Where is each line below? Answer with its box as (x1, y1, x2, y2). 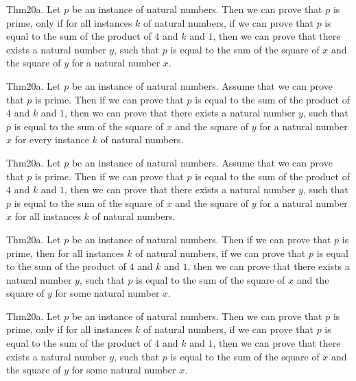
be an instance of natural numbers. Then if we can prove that (71, 232, 331, 246)
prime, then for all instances (6, 245, 124, 260)
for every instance (14, 132, 89, 147)
